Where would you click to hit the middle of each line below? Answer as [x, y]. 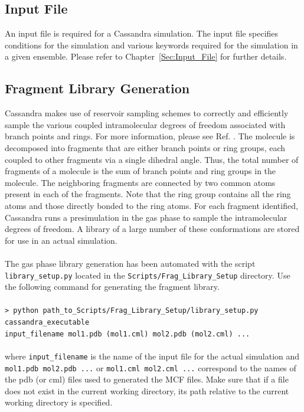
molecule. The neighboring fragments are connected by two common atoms [140, 182]
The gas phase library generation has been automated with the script [130, 263]
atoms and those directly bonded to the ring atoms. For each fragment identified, [151, 205]
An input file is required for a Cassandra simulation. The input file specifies [142, 33]
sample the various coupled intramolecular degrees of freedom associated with [145, 124]
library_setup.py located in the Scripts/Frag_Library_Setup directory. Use [148, 275]
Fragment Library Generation [97, 88]
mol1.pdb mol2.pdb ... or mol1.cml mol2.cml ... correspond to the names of [151, 367]
